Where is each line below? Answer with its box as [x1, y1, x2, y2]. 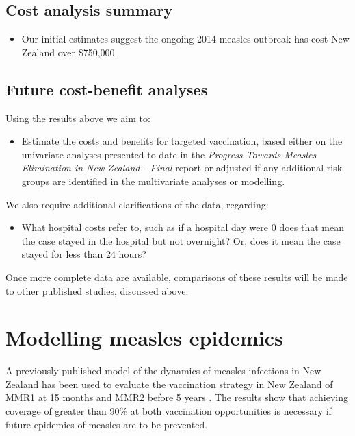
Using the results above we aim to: [5, 110, 150, 125]
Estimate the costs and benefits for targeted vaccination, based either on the [21, 134, 343, 148]
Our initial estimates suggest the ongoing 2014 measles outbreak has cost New [21, 32, 350, 46]
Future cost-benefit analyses [5, 78, 208, 99]
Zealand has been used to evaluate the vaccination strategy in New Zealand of [5, 376, 333, 391]
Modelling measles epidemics [5, 324, 283, 352]
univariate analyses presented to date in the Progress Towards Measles [21, 147, 317, 161]
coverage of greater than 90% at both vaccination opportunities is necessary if [5, 404, 332, 418]
